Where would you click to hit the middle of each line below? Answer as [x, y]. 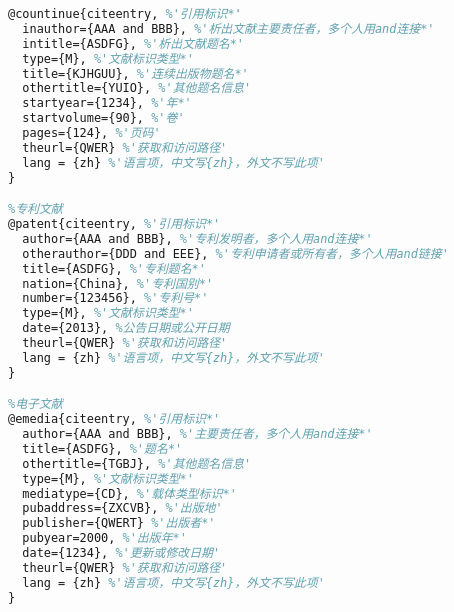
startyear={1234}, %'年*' [107, 103]
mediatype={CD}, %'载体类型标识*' [129, 493]
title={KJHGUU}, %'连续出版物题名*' [135, 73]
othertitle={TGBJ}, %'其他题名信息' [137, 463]
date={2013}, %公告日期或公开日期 [126, 328]
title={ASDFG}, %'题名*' [102, 448]
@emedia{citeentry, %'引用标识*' [114, 419]
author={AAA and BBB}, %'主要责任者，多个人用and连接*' [197, 434]
